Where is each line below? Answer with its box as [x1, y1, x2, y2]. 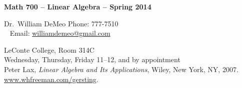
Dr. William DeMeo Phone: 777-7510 [4, 18, 118, 28]
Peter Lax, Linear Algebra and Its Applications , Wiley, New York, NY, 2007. [4, 64, 238, 74]
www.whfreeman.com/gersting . [4, 74, 98, 84]
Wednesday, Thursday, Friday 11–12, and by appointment [4, 54, 180, 65]
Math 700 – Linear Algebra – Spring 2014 [4, 1, 151, 11]
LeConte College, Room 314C [4, 44, 94, 55]
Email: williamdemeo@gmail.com [9, 28, 110, 38]
